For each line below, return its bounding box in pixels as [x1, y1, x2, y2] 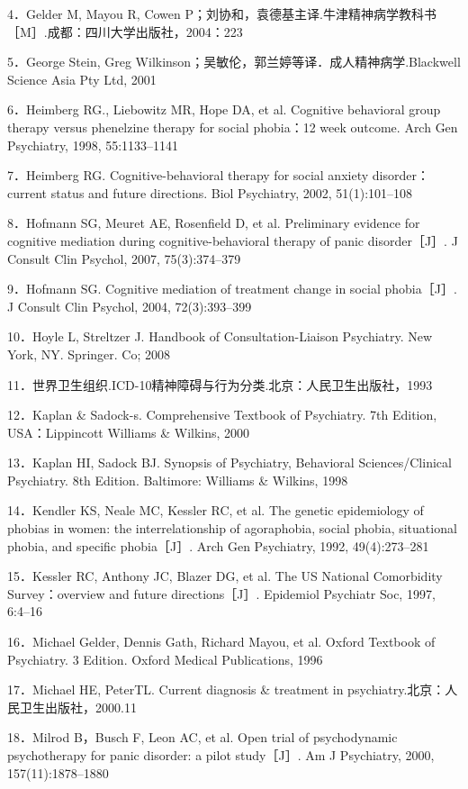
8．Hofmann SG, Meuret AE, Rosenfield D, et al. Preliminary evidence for [7, 213, 420, 232]
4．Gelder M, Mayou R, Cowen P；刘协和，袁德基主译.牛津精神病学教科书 [7, 5, 436, 23]
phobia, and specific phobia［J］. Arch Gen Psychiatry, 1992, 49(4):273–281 [7, 536, 429, 555]
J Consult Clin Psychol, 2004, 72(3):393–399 [7, 296, 252, 315]
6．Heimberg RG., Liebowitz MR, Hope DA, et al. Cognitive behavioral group [7, 100, 441, 119]
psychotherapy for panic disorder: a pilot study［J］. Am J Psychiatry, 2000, [7, 746, 435, 764]
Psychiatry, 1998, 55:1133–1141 [7, 135, 179, 154]
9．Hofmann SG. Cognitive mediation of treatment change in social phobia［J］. [7, 279, 457, 298]
